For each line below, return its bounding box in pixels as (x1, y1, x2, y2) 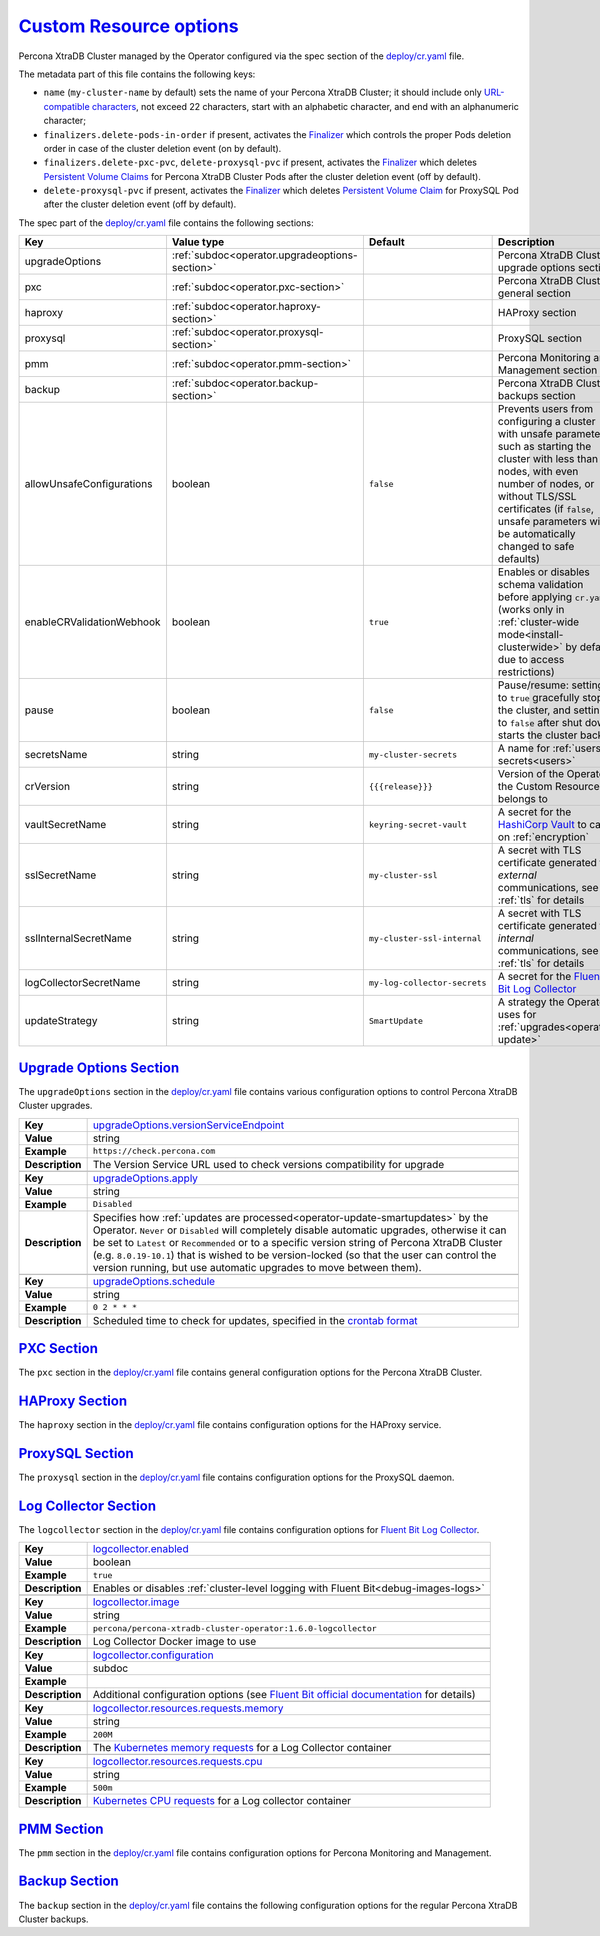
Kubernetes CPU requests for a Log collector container (92, 1794, 352, 1808)
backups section (497, 389, 576, 403)
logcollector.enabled (92, 1542, 189, 1556)
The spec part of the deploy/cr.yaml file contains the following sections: (18, 216, 314, 229)
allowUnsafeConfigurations (24, 477, 153, 491)
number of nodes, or (497, 477, 595, 491)
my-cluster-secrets (368, 749, 458, 760)
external (497, 868, 537, 882)
